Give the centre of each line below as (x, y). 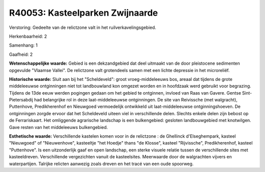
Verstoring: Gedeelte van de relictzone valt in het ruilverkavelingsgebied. (83, 27)
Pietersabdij (21, 100)
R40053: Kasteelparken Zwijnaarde (83, 13)
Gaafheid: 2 (21, 54)
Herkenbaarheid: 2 (28, 36)
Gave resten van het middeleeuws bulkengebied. (58, 127)
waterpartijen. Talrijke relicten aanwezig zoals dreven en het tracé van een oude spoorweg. (101, 164)
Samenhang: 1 (23, 45)
